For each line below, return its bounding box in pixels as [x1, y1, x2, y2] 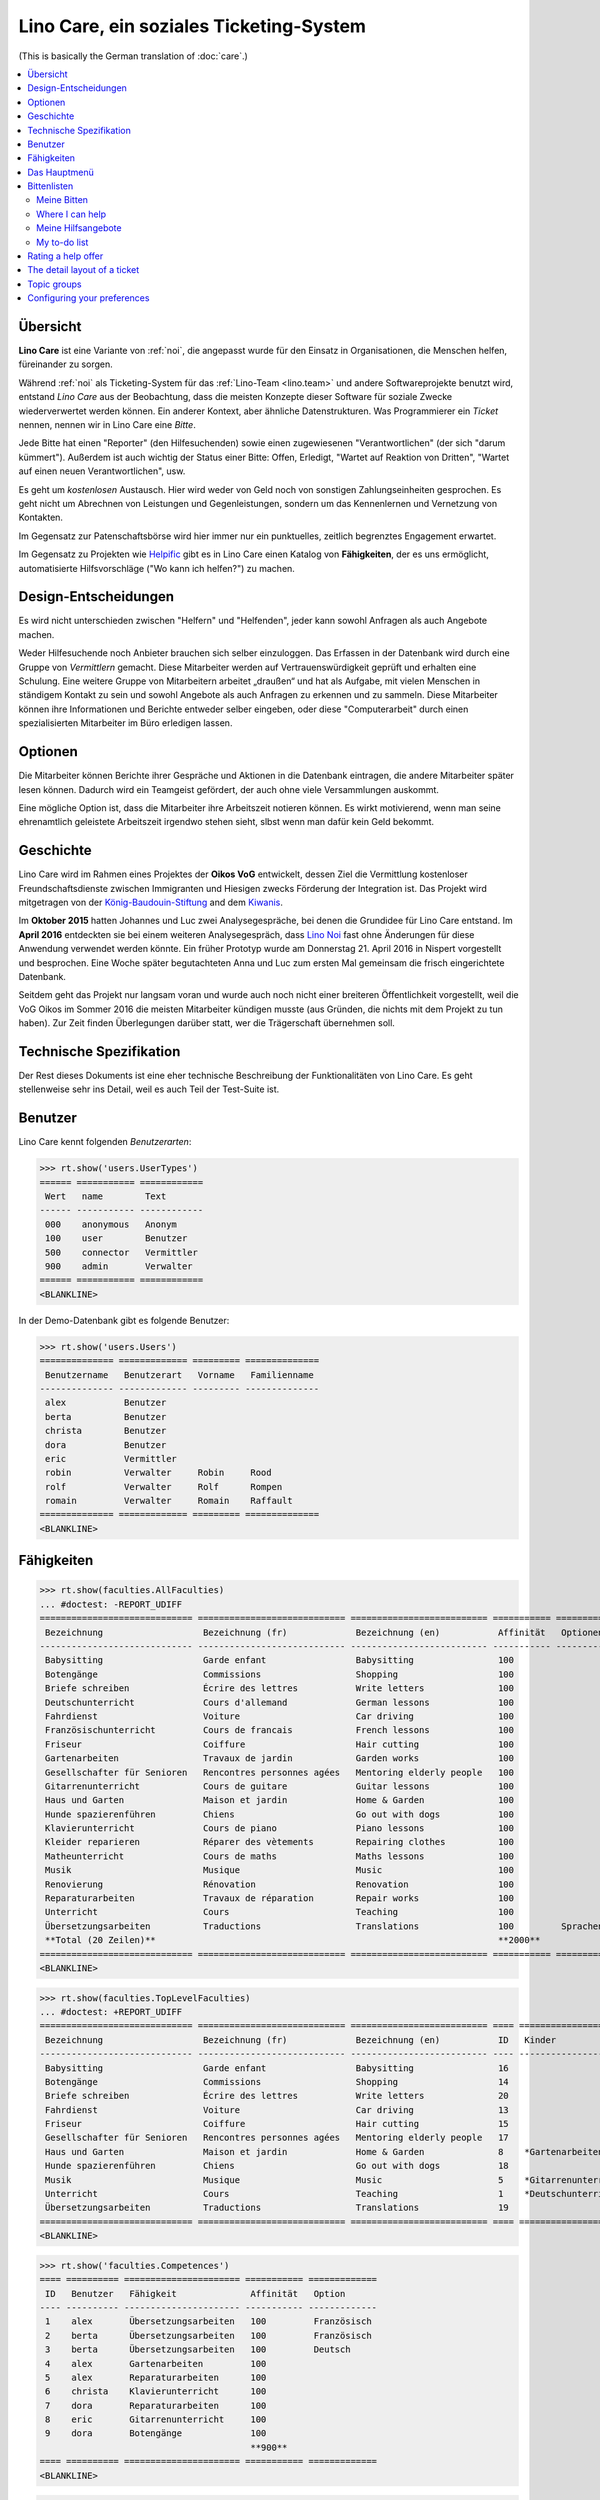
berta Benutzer [45, 1411, 167, 1422]
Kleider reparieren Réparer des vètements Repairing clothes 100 [45, 1836, 515, 1848]
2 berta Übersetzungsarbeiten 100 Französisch [45, 2330, 372, 2341]
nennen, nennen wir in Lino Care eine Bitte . [18, 419, 197, 431]
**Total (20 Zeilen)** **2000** [45, 1935, 541, 1946]
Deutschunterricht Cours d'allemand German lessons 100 [45, 1696, 515, 1708]
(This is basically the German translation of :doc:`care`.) [18, 50, 249, 62]
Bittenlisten [27, 180, 74, 192]
